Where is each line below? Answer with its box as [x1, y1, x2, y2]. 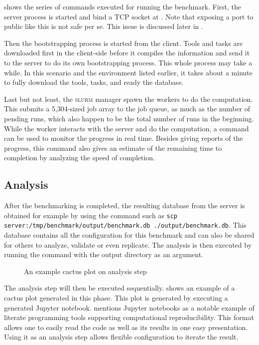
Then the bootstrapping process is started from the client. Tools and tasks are [4, 37, 243, 48]
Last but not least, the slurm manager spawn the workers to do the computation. [4, 93, 253, 104]
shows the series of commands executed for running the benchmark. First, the [4, 1, 242, 11]
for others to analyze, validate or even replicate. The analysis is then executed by [4, 239, 252, 250]
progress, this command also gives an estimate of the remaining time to [4, 142, 222, 153]
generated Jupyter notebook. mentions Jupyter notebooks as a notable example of [4, 302, 255, 313]
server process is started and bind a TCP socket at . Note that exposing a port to [4, 11, 254, 21]
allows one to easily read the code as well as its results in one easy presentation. [4, 322, 248, 332]
